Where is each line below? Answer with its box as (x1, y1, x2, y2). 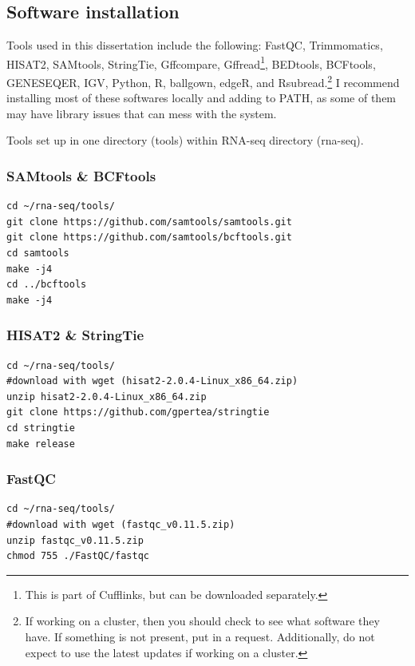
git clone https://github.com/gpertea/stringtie (6, 406, 270, 418)
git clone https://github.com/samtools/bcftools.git (6, 232, 292, 244)
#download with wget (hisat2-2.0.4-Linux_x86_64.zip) (6, 375, 298, 387)
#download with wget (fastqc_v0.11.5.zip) (6, 519, 235, 531)
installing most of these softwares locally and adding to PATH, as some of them (6, 89, 397, 106)
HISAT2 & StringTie (6, 325, 144, 345)
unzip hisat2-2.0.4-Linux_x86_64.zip (6, 390, 207, 402)
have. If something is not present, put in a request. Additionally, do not (25, 628, 375, 645)
